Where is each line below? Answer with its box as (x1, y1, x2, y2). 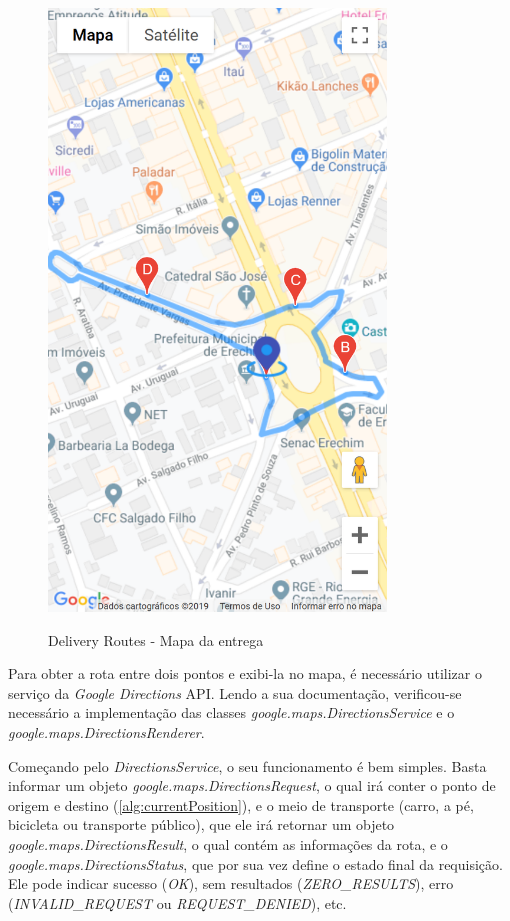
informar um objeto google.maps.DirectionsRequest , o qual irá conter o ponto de (8, 775, 496, 796)
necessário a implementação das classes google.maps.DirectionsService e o (8, 702, 455, 723)
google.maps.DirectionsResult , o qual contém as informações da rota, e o (8, 833, 448, 854)
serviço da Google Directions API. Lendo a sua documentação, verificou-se (8, 682, 462, 703)
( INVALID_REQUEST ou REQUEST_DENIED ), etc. (8, 892, 347, 913)
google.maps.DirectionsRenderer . (8, 722, 205, 743)
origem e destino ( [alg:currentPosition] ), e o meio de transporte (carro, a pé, (8, 794, 474, 815)
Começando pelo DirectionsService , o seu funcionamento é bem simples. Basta (8, 755, 487, 776)
